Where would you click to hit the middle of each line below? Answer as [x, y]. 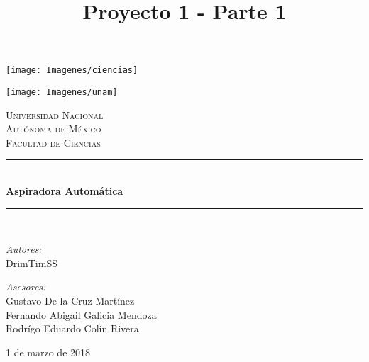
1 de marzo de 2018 [48, 352]
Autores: [24, 249]
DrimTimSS [32, 262]
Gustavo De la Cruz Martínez [70, 301]
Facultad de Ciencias [53, 142]
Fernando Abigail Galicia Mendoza [81, 314]
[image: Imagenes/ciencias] [72, 70]
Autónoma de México [54, 129]
